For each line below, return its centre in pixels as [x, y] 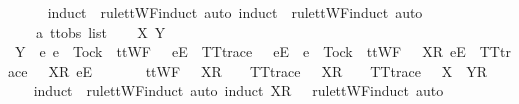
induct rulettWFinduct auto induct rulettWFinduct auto [235, 12]
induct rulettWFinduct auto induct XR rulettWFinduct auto [238, 90]
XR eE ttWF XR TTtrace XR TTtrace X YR [268, 70]
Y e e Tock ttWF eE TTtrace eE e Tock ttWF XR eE [240, 51]
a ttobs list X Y [100, 31]
